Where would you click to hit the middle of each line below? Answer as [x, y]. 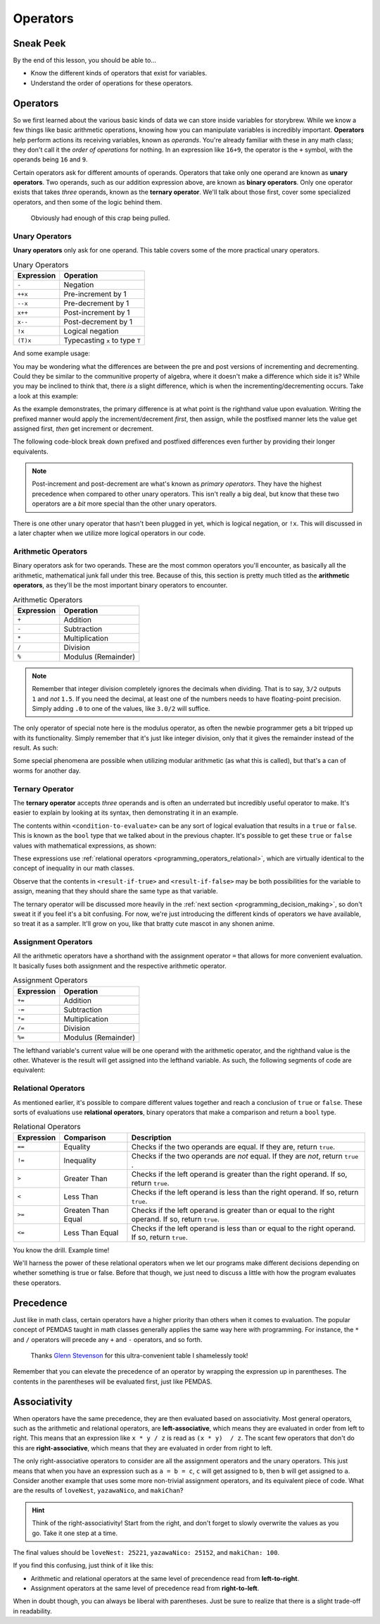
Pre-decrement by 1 [96, 303]
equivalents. [31, 451]
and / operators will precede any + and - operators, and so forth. [108, 1339]
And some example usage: [52, 353]
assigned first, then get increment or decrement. [83, 428]
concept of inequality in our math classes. [74, 868]
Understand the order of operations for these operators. [112, 83]
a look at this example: [46, 396]
